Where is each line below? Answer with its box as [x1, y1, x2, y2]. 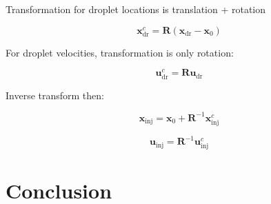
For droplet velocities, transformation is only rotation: [6, 45, 234, 59]
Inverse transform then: [6, 88, 104, 102]
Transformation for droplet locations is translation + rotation [6, 2, 266, 16]
